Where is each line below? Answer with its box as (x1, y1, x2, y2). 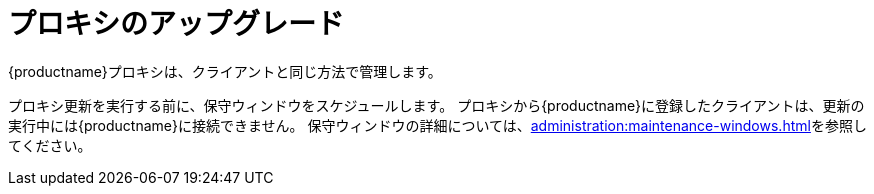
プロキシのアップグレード (8, 7, 345, 41)
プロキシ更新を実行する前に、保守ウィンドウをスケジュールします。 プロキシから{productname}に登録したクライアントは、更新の (8, 96, 865, 114)
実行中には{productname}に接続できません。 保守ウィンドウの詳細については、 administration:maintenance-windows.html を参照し (8, 116, 867, 134)
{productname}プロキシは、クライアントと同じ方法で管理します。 (8, 62, 442, 80)
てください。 (8, 136, 92, 154)
